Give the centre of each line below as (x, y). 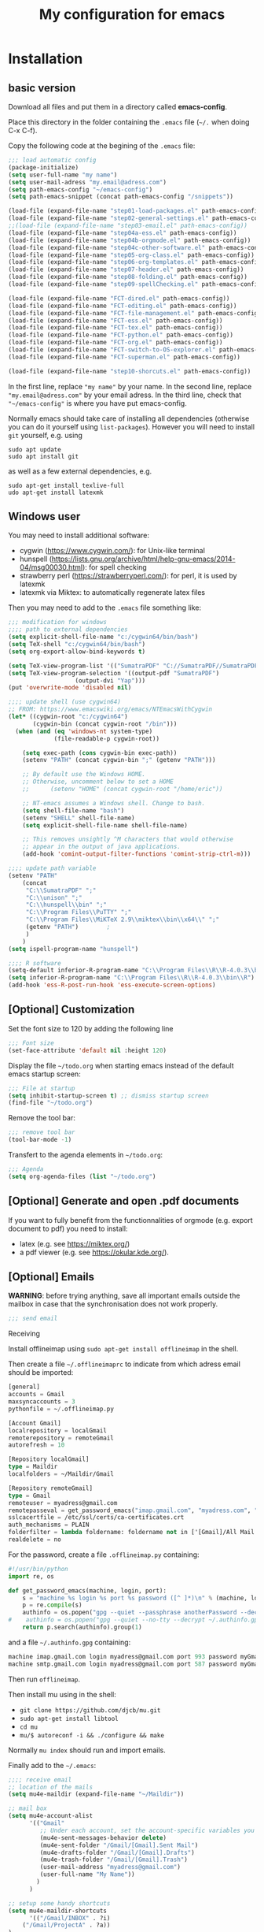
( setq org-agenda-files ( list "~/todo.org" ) (82, 1176)
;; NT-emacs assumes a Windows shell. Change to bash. (114, 803)
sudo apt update (35, 450)
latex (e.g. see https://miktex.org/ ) (75, 1243)
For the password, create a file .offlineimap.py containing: (104, 1555)
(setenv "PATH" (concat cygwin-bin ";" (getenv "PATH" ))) (119, 760)
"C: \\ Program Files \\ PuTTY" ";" (79, 912)
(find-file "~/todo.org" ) (50, 1103)
